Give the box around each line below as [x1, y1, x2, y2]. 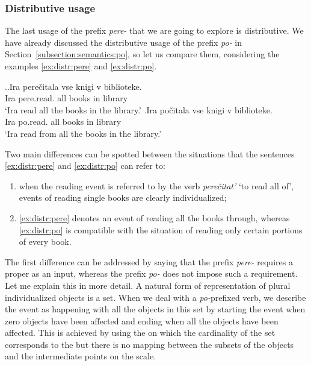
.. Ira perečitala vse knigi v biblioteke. [5, 80, 142, 92]
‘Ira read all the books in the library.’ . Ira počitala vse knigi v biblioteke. [5, 103, 273, 116]
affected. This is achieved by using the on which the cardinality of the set [5, 326, 276, 339]
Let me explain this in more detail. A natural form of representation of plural [5, 279, 291, 291]
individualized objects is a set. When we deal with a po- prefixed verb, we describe [5, 291, 306, 303]
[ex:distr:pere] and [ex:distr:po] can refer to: [5, 159, 165, 172]
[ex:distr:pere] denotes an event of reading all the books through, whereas [19, 211, 290, 224]
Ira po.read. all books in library [5, 115, 122, 128]
